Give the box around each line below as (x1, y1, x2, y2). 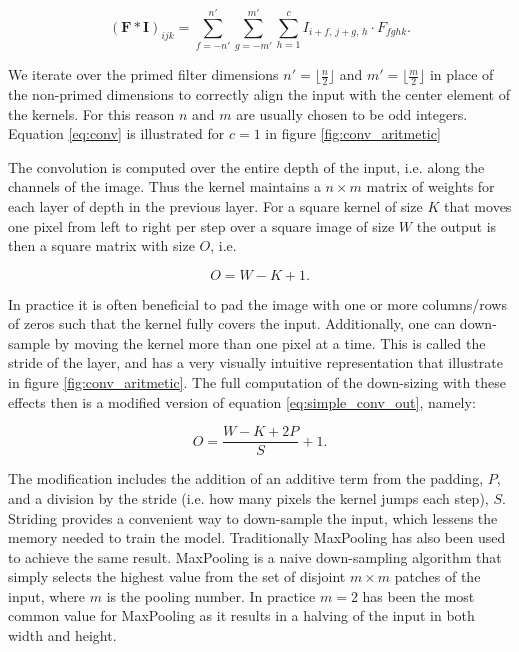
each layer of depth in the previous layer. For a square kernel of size (8, 195, 423, 216)
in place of (429, 64, 494, 85)
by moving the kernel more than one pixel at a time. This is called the (54, 332, 486, 353)
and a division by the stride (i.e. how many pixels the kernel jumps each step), (8, 487, 489, 508)
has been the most (362, 585, 475, 606)
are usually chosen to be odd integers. (236, 103, 468, 124)
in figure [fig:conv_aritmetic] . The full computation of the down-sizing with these (8, 372, 507, 393)
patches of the (394, 566, 481, 587)
